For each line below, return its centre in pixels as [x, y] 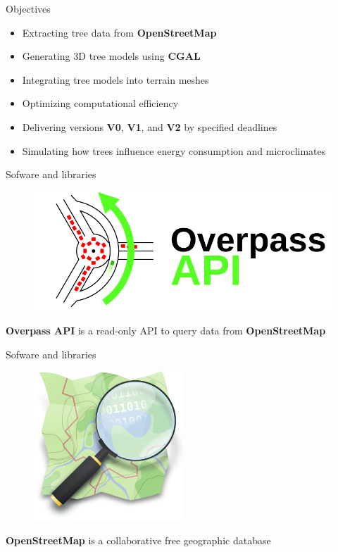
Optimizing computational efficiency [100, 103]
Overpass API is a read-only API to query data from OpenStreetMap [166, 330]
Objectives [28, 8]
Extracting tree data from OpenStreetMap [119, 32]
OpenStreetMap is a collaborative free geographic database [138, 540]
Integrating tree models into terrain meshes [115, 79]
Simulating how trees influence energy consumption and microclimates [174, 150]
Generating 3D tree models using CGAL [111, 56]
